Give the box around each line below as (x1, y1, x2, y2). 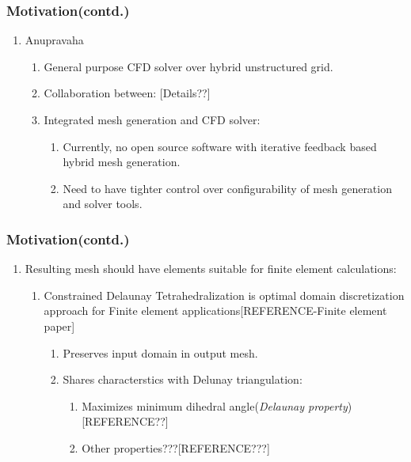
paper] (44, 317, 75, 334)
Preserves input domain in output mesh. (63, 344, 258, 361)
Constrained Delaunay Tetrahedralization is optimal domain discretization (44, 286, 405, 303)
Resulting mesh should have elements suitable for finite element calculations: (25, 260, 397, 277)
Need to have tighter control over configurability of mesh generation (63, 180, 392, 196)
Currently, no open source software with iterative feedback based (63, 138, 377, 154)
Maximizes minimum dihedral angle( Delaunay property (82, 397, 348, 414)
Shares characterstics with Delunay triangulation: (63, 371, 303, 388)
